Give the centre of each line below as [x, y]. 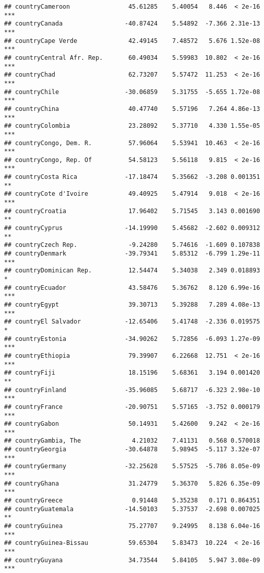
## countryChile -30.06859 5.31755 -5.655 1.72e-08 [132, 92]
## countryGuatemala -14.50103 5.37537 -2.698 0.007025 [132, 509]
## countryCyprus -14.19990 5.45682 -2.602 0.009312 [132, 228]
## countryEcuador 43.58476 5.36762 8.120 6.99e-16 [132, 288]
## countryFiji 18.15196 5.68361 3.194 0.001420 [132, 373]
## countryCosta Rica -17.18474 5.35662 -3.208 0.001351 [132, 177]
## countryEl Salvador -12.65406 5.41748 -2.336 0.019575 [132, 322]
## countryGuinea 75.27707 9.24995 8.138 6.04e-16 [132, 526]
